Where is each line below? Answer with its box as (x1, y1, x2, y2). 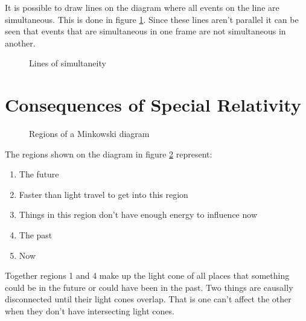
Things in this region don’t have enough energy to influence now (19, 208, 257, 221)
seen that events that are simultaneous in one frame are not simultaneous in (5, 25, 286, 37)
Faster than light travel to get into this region (19, 188, 188, 200)
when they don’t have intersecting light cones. (5, 305, 174, 317)
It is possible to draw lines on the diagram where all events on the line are (5, 1, 279, 13)
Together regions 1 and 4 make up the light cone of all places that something (5, 269, 290, 282)
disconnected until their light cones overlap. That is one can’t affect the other (5, 293, 292, 305)
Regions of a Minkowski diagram (29, 127, 150, 140)
